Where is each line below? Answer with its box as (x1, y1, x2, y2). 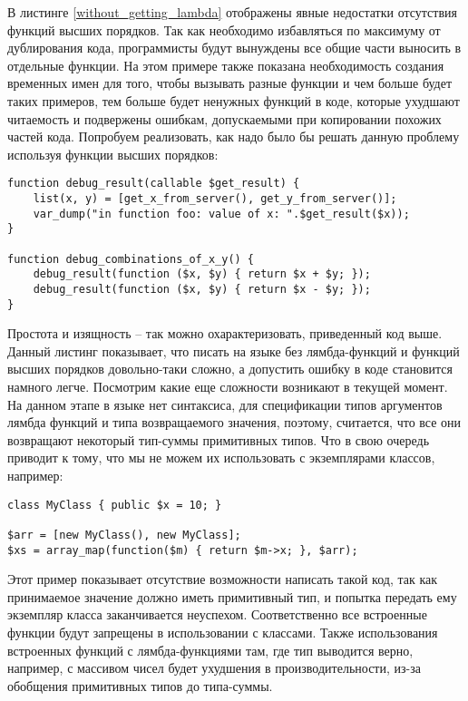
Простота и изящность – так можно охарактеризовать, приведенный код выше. (7, 324, 443, 343)
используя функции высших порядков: (7, 144, 219, 163)
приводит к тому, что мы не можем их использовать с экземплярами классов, (7, 448, 435, 467)
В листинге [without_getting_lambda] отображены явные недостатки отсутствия (7, 3, 457, 21)
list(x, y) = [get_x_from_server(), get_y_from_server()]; (33, 192, 397, 205)
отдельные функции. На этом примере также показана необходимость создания (7, 55, 444, 74)
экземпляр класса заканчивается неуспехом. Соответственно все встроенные (7, 605, 427, 624)
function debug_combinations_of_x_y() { (7, 252, 255, 266)
